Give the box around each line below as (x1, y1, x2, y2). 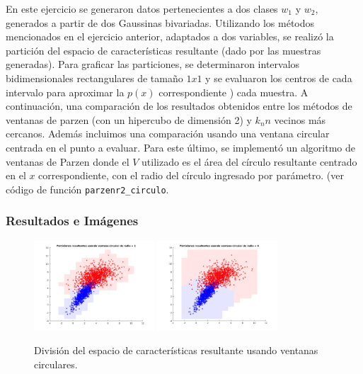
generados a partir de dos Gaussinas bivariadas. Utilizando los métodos (6, 15, 315, 30)
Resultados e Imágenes (6, 212, 139, 229)
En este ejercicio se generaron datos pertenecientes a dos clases (6, 1, 278, 16)
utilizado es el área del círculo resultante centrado (142, 154, 357, 169)
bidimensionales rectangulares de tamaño (6, 70, 183, 85)
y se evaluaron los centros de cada (205, 70, 352, 85)
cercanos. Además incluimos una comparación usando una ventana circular (6, 126, 330, 141)
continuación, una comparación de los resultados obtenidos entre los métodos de (6, 98, 352, 113)
